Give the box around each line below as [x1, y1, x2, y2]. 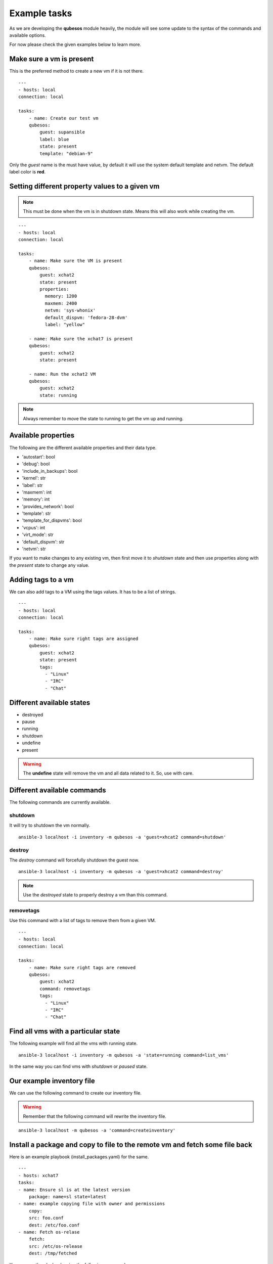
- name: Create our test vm [28, 115, 99, 121]
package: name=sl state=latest [28, 1194, 107, 1200]
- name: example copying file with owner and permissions [18, 1201, 165, 1207]
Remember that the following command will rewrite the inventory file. [23, 1113, 167, 1119]
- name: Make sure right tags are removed [28, 965, 136, 970]
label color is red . [9, 169, 45, 175]
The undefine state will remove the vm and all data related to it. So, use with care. [23, 770, 194, 776]
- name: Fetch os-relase [18, 1229, 80, 1235]
